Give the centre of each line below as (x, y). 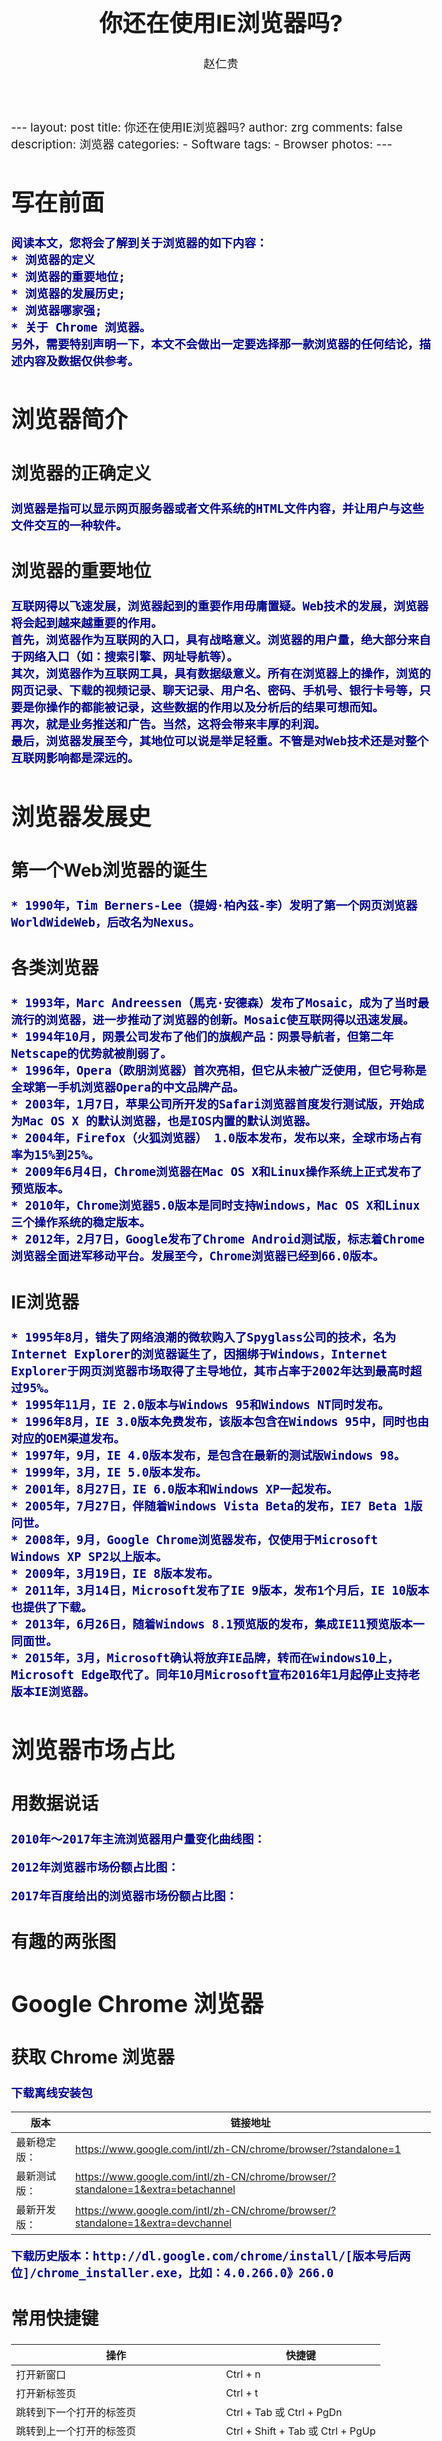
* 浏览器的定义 (53, 260)
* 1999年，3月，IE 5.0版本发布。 (109, 1472)
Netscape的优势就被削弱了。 (92, 1054)
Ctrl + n (243, 2374)
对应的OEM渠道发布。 (68, 1438)
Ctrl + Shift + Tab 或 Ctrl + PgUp (301, 2431)
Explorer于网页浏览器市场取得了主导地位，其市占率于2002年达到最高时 (211, 1371)
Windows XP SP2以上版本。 (89, 1556)
